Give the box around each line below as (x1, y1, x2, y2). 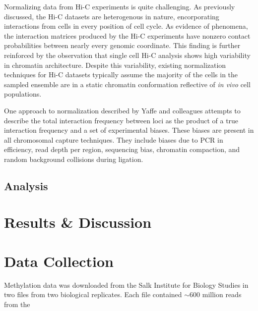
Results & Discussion (4, 212, 152, 232)
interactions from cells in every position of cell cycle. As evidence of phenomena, (4, 21, 248, 31)
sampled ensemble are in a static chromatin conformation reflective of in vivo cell (4, 79, 251, 89)
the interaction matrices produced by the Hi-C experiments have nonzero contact (4, 30, 251, 41)
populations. (4, 89, 42, 99)
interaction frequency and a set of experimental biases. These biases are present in (4, 125, 254, 135)
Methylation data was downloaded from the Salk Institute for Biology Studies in (4, 279, 249, 290)
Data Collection (4, 251, 114, 271)
